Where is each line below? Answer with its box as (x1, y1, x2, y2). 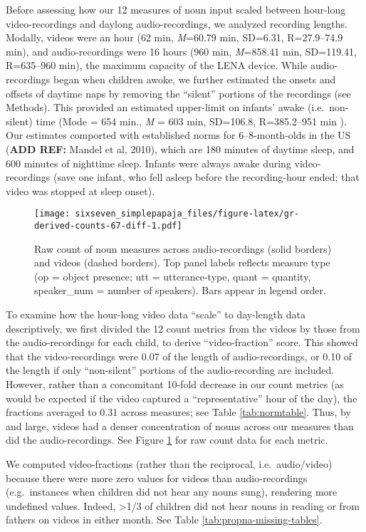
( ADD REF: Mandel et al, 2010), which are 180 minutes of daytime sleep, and (6, 141, 355, 156)
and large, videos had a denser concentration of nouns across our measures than (6, 418, 354, 433)
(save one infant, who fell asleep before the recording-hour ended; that (53, 169, 360, 184)
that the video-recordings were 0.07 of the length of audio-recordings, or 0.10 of (6, 348, 352, 363)
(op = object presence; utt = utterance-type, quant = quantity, (34, 268, 311, 283)
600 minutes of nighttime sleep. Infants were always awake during (6, 155, 291, 170)
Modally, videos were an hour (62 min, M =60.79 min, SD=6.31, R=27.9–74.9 (6, 30, 343, 45)
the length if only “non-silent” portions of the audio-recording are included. (6, 363, 335, 377)
